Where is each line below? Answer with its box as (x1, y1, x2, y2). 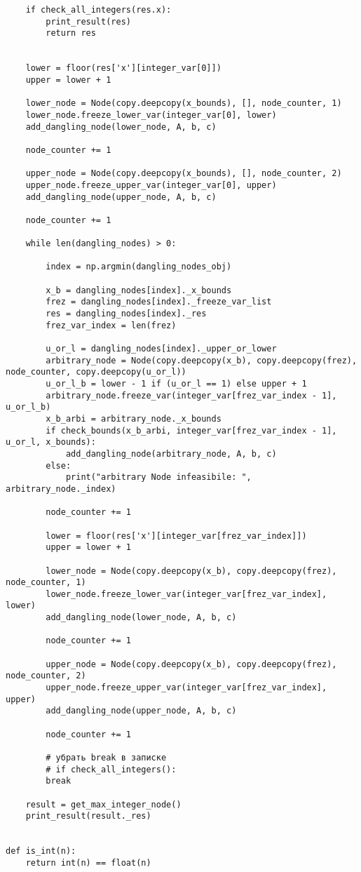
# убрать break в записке (46, 753, 167, 763)
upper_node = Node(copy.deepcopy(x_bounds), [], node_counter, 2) (25, 168, 342, 179)
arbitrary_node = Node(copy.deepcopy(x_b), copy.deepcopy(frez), (46, 355, 357, 365)
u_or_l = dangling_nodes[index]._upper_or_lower (46, 344, 277, 354)
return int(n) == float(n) (25, 857, 151, 868)
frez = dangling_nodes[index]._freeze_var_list (46, 297, 272, 307)
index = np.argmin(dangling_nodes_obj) (46, 262, 232, 272)
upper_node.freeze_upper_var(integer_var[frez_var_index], (46, 683, 327, 693)
